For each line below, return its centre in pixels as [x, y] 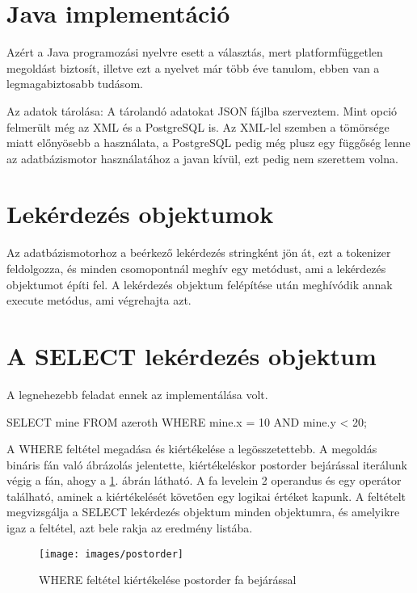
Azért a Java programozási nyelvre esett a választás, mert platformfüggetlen [195, 52]
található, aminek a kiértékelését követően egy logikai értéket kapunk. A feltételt [206, 496]
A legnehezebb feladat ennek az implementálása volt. [137, 394]
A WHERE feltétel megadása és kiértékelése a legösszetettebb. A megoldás [192, 449]
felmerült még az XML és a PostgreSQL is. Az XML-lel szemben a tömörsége [198, 126]
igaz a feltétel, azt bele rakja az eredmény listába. [130, 528]
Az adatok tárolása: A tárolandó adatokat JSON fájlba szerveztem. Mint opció [202, 110]
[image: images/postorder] [111, 554]
